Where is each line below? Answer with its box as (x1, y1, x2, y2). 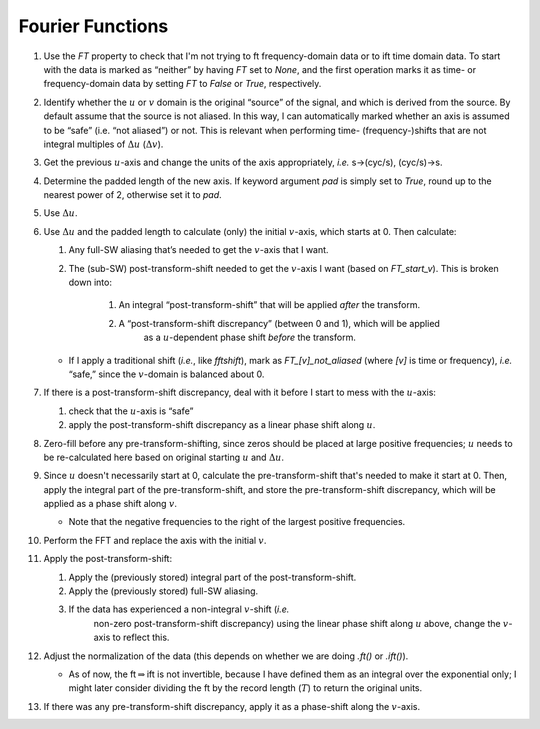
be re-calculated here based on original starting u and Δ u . (43, 451, 285, 463)
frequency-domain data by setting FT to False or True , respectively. (43, 78, 322, 90)
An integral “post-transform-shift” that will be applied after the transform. (118, 299, 420, 311)
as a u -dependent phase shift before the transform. (143, 331, 357, 344)
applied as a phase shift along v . (43, 498, 178, 510)
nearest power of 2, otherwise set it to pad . (43, 189, 222, 201)
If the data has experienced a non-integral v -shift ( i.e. (68, 603, 290, 615)
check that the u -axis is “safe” (68, 405, 194, 417)
